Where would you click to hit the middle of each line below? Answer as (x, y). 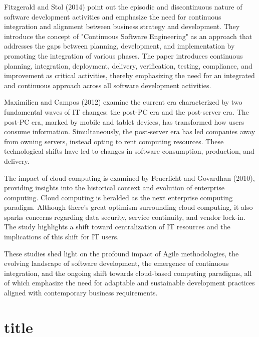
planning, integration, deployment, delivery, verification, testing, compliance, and (128, 65)
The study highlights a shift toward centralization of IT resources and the (117, 227)
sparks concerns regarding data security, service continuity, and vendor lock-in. (125, 217)
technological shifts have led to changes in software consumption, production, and (129, 151)
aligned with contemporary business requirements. (81, 293)
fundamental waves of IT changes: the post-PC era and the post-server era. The (126, 111)
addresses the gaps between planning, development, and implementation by (119, 46)
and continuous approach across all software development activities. (108, 85)
